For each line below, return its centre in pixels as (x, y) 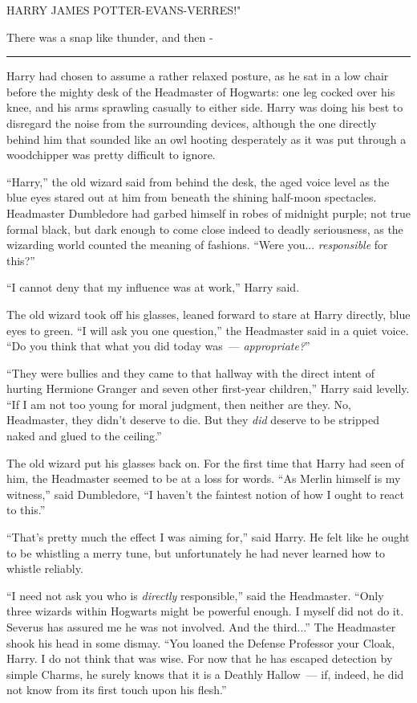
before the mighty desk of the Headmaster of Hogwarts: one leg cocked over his (201, 91)
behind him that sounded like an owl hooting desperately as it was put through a (206, 139)
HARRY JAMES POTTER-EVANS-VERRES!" (124, 10)
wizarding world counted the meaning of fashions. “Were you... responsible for (197, 245)
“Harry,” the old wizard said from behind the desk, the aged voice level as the (198, 181)
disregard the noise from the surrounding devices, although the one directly (192, 123)
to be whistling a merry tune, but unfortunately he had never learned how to (196, 552)
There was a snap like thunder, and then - (110, 37)
